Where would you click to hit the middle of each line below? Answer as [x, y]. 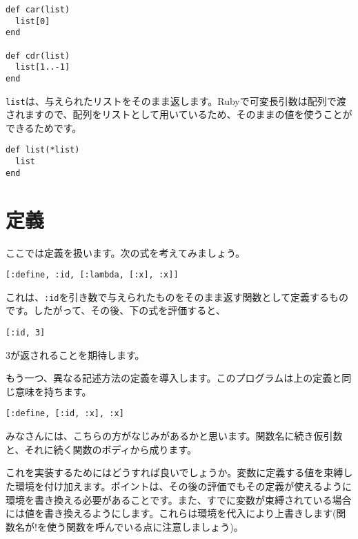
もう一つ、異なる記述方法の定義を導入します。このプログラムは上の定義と [174, 378]
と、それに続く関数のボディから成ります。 [101, 449]
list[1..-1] [43, 67]
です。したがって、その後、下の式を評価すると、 [116, 310]
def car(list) [38, 10]
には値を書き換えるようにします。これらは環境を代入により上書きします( [171, 513]
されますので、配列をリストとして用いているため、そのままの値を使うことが [179, 114]
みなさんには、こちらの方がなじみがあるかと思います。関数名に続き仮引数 [174, 436]
